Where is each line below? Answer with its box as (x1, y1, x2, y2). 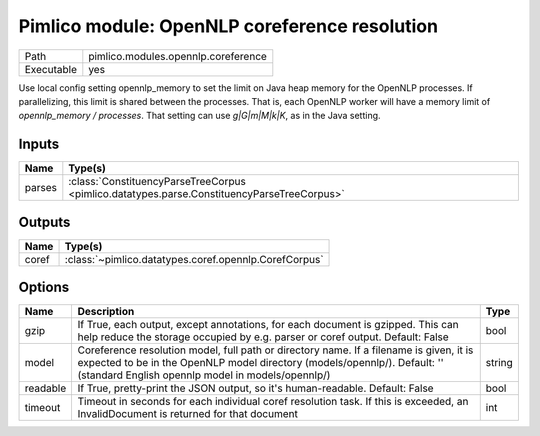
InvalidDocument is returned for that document (77, 407, 299, 421)
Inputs (18, 136, 60, 153)
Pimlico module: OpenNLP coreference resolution (18, 15, 439, 37)
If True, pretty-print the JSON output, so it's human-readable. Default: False (77, 381, 434, 395)
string (485, 356, 514, 370)
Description (77, 305, 135, 319)
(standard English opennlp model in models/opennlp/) (77, 368, 331, 382)
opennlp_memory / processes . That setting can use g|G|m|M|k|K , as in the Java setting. (18, 110, 381, 122)
